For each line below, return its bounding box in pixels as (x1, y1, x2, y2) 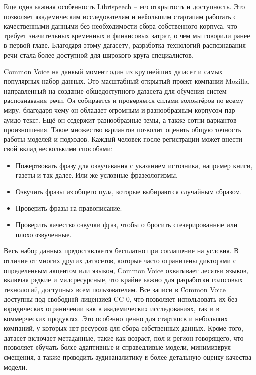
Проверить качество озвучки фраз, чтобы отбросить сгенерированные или (15, 219, 238, 230)
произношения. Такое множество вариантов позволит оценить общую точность (4, 124, 241, 135)
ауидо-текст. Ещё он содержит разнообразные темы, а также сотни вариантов (4, 114, 237, 125)
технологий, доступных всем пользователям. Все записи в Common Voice (4, 284, 226, 294)
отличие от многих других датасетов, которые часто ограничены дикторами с (4, 255, 236, 266)
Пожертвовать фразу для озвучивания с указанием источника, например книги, (15, 160, 253, 170)
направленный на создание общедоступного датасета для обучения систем (4, 85, 227, 96)
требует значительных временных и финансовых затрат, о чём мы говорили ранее (4, 30, 250, 40)
